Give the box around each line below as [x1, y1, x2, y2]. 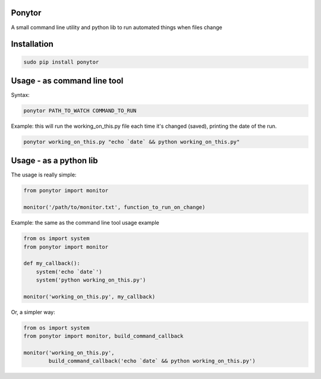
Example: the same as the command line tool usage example [11, 219, 160, 226]
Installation [11, 39, 53, 49]
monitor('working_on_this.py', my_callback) [23, 293, 156, 300]
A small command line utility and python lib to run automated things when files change [11, 24, 222, 31]
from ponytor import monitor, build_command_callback [23, 333, 184, 340]
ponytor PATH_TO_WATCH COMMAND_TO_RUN [23, 108, 137, 114]
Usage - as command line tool [11, 75, 124, 86]
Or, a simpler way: [11, 308, 56, 315]
